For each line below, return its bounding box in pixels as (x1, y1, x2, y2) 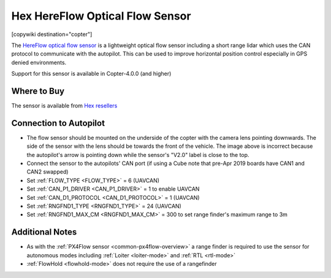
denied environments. (11, 59, 67, 66)
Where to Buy (11, 86, 64, 96)
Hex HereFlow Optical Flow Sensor (11, 9, 191, 23)
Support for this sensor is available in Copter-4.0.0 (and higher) (11, 70, 172, 78)
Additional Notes (11, 227, 77, 238)
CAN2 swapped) (26, 168, 69, 175)
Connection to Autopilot (11, 118, 105, 128)
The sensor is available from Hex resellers (11, 102, 118, 109)
